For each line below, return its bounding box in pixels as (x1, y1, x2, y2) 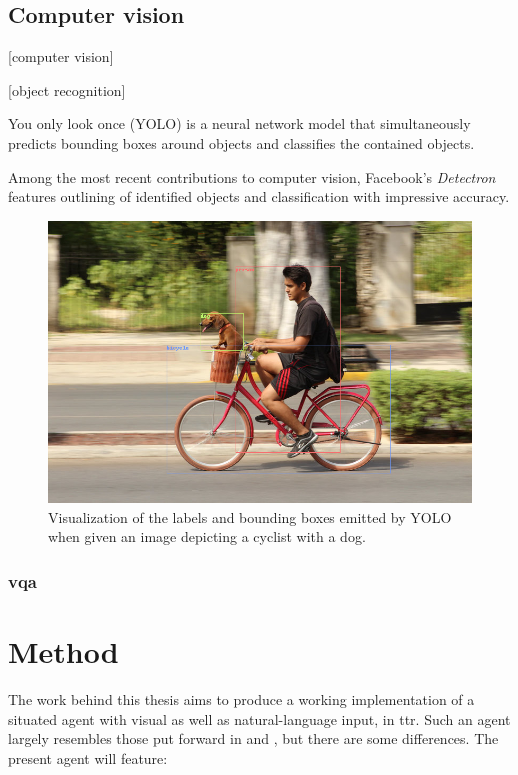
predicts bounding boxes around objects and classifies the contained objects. (8, 132, 475, 153)
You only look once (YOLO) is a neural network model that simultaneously (8, 113, 471, 134)
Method (8, 631, 119, 672)
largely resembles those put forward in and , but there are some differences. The (8, 728, 499, 749)
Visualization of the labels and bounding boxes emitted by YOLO (48, 506, 452, 527)
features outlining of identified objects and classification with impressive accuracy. (8, 186, 510, 207)
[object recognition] (8, 79, 126, 100)
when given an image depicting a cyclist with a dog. (48, 526, 366, 547)
